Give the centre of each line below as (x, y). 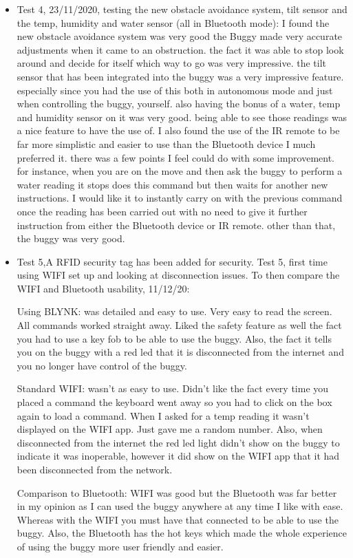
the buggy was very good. (71, 238)
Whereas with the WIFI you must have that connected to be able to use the (178, 519)
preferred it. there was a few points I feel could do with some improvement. (176, 157)
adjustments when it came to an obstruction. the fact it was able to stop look (180, 49)
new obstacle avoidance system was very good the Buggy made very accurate (180, 36)
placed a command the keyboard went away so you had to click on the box (174, 402)
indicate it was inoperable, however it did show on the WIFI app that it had (178, 456)
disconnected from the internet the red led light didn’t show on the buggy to (178, 442)
